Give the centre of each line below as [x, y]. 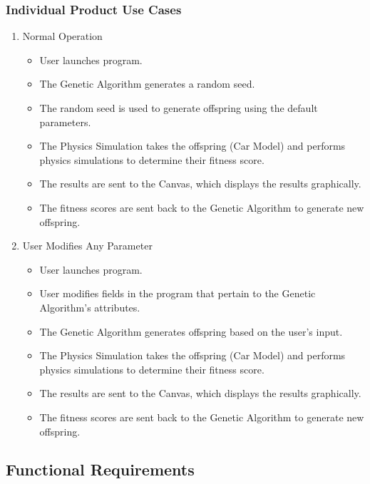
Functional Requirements [100, 469]
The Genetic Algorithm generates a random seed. [147, 84]
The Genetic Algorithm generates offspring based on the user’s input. [191, 331]
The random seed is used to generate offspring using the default [179, 108]
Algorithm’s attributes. [90, 307]
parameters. [65, 122]
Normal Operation [62, 36]
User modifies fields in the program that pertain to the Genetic [178, 293]
